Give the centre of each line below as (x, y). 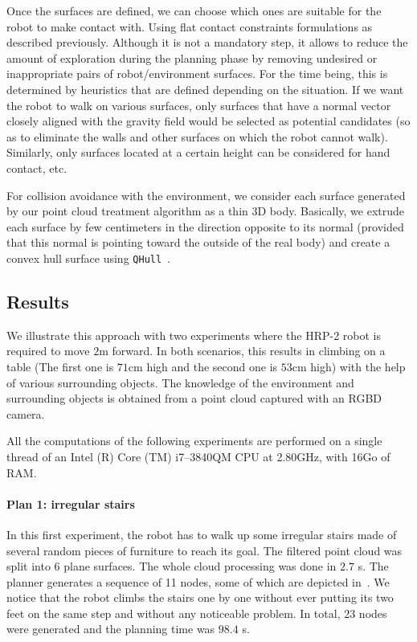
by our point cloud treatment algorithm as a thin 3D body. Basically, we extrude (206, 211)
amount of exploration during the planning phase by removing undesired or (192, 57)
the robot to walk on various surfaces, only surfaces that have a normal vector (199, 105)
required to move (48, 351)
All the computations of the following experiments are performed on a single (194, 441)
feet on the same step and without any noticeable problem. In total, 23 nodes (197, 613)
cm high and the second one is (203, 366)
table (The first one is (60, 366)
